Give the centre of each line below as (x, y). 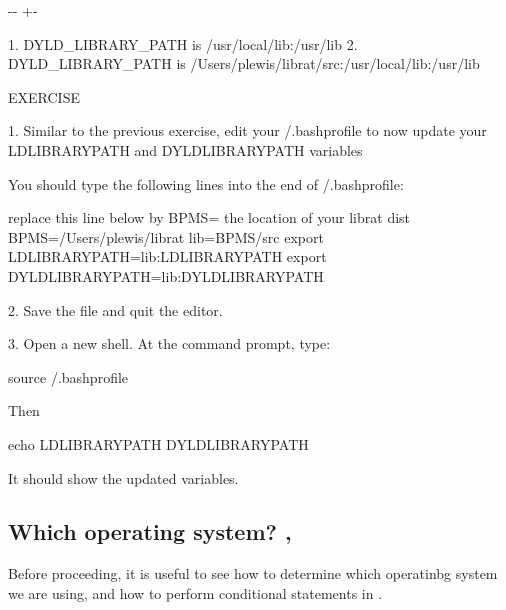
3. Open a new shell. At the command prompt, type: (169, 343)
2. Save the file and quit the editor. (115, 309)
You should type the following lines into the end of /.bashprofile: (206, 183)
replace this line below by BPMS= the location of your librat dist (209, 217)
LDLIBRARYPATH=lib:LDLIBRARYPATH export (167, 256)
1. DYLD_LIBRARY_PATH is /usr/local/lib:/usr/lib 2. (183, 43)
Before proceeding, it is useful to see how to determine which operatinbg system (253, 573)
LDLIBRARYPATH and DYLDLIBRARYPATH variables (185, 149)
